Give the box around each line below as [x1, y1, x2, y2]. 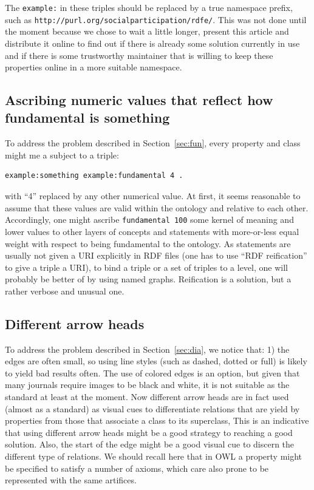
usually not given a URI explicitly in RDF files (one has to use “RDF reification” [5, 249, 307, 262]
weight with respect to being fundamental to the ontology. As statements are [5, 237, 291, 250]
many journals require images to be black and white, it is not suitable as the [5, 378, 290, 391]
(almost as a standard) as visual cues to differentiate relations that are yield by [5, 402, 300, 415]
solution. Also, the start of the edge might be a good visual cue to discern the [5, 438, 295, 451]
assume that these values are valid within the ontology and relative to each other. [5, 201, 309, 214]
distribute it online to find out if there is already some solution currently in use [5, 36, 300, 49]
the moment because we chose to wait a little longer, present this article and [5, 25, 289, 38]
